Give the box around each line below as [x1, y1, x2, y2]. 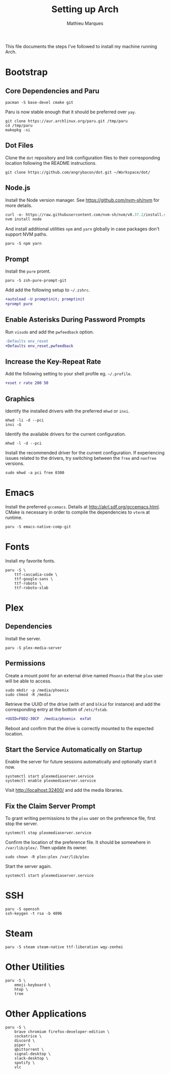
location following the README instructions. [5, 160, 97, 166]
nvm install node [5, 217, 42, 222]
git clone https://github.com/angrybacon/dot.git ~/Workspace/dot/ [5, 169, 151, 175]
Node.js [5, 184, 31, 192]
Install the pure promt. [5, 268, 51, 274]
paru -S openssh [5, 907, 39, 912]
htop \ [14, 986, 28, 992]
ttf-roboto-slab [14, 585, 49, 590]
